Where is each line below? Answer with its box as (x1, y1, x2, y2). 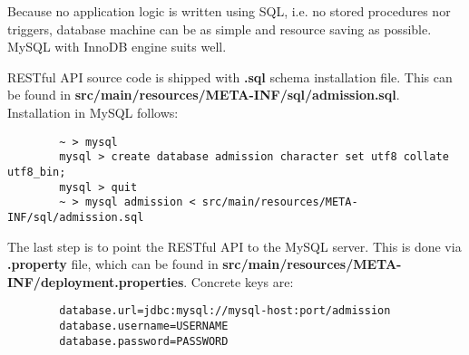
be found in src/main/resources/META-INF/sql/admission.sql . (7, 85, 400, 104)
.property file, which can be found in (7, 254, 219, 273)
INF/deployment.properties (7, 272, 184, 291)
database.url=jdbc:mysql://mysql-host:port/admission (59, 304, 391, 318)
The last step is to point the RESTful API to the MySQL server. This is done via (7, 236, 462, 255)
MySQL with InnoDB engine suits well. (7, 37, 227, 56)
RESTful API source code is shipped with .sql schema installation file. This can (7, 67, 453, 86)
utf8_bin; (7, 165, 66, 178)
